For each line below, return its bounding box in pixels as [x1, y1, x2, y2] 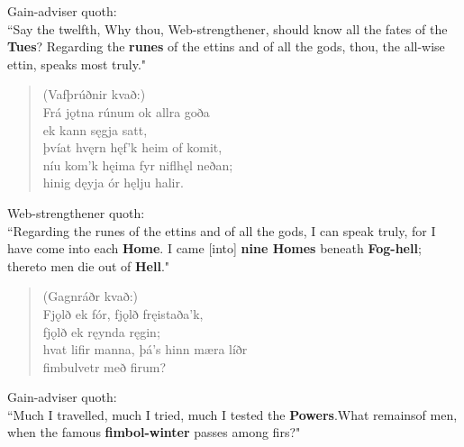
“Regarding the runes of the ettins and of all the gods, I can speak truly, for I [7, 221, 436, 240]
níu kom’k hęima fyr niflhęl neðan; [42, 155, 233, 174]
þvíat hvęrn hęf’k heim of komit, [42, 138, 223, 157]
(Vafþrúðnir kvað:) [42, 85, 146, 104]
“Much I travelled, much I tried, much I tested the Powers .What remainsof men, [7, 405, 458, 424]
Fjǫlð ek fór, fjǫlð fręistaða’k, [42, 304, 204, 323]
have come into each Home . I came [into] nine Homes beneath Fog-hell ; [7, 239, 422, 258]
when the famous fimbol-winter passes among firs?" [7, 423, 301, 442]
